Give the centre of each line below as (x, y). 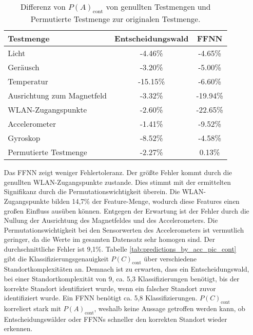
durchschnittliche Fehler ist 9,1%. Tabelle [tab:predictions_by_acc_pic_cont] (120, 248)
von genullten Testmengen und (158, 7)
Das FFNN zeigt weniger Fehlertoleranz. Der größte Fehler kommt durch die (118, 172)
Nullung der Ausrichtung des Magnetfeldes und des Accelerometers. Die (111, 220)
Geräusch (24, 67)
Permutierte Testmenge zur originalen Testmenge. (115, 19)
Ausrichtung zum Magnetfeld (57, 96)
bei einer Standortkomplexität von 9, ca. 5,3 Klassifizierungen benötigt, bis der (122, 278)
